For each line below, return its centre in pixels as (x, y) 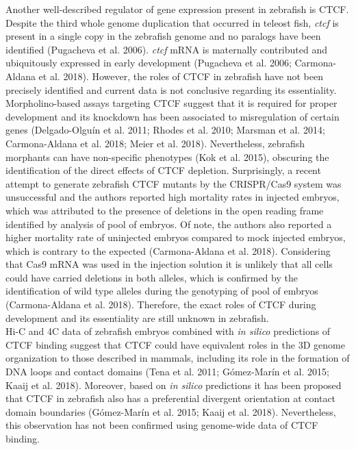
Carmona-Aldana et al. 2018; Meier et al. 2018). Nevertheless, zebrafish (155, 143)
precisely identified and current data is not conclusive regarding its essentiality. (171, 89)
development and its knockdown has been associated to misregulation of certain (173, 116)
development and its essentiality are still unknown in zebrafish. (137, 317)
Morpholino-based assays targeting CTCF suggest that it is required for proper (171, 103)
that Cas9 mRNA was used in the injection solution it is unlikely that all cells (169, 264)
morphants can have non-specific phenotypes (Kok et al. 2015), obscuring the (167, 157)
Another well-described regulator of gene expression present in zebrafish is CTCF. (177, 9)
